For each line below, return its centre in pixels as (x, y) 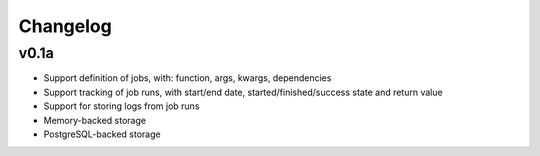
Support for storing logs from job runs (121, 106)
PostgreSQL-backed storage (102, 134)
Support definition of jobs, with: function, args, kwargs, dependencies (187, 78)
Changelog (65, 26)
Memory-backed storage (95, 120)
